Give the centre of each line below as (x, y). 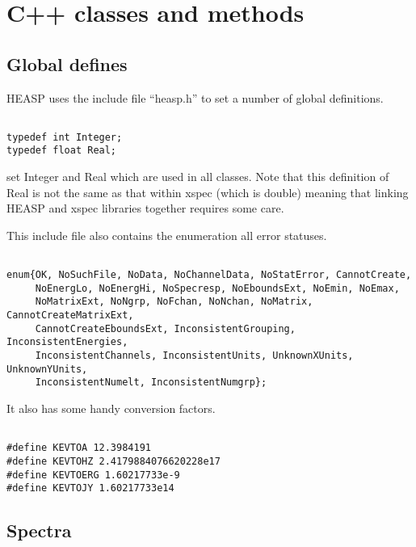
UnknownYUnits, (47, 369)
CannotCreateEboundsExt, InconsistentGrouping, (165, 328)
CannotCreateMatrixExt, (70, 316)
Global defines (67, 63)
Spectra (39, 530)
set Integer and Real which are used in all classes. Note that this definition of (198, 177)
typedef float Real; (62, 151)
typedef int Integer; (65, 137)
